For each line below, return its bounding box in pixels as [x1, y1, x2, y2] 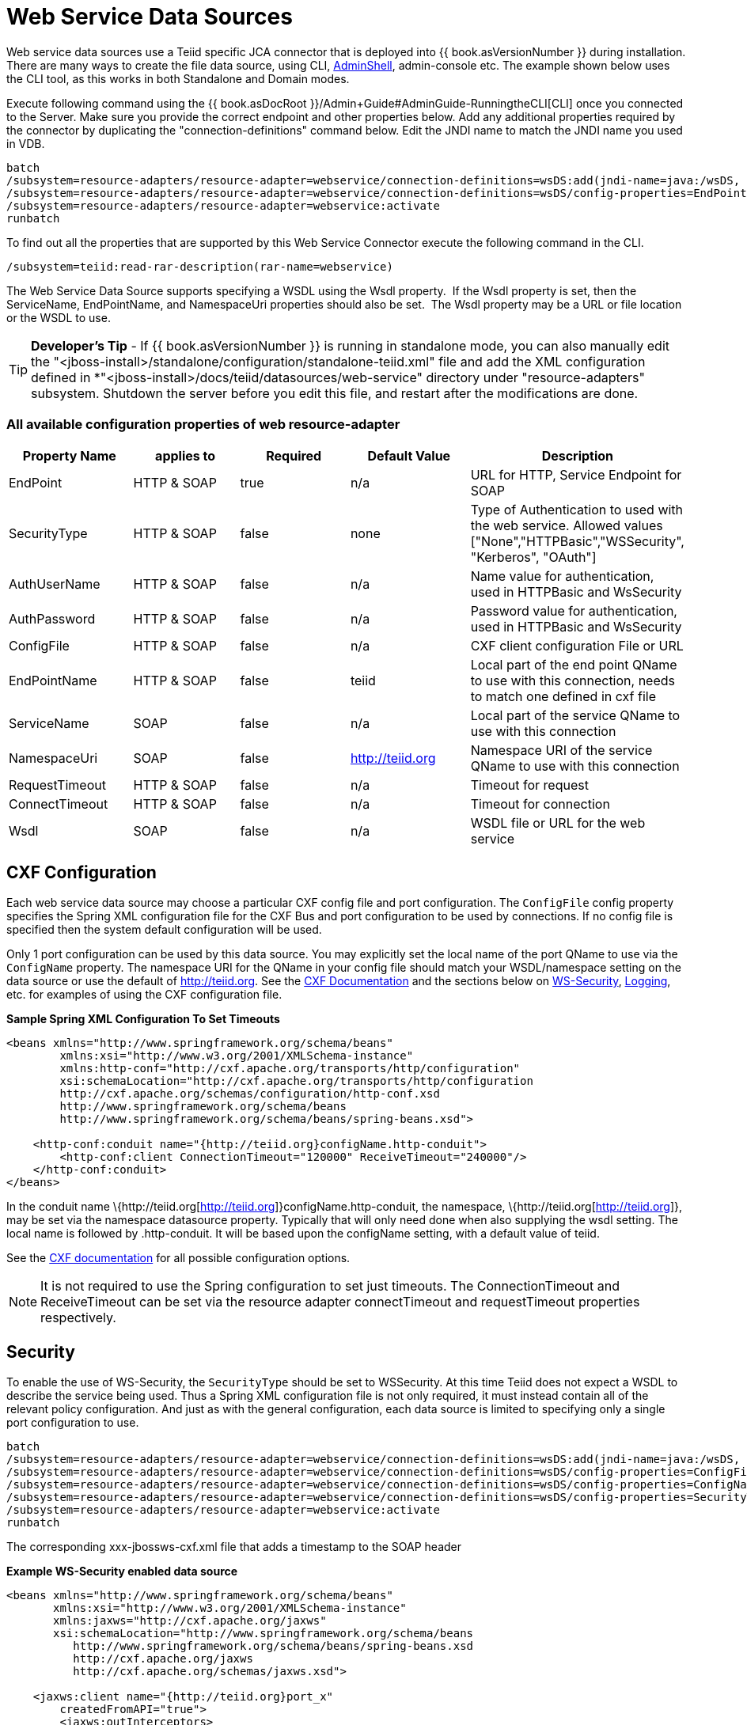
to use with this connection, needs [470, 672, 675, 688]
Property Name [22, 447, 116, 464]
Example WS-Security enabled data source [6, 1564, 238, 1579]
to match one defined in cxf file [470, 688, 656, 704]
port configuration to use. [6, 1416, 139, 1430]
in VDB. [6, 136, 45, 150]
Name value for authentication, [470, 567, 654, 584]
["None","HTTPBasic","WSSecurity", [470, 533, 684, 549]
